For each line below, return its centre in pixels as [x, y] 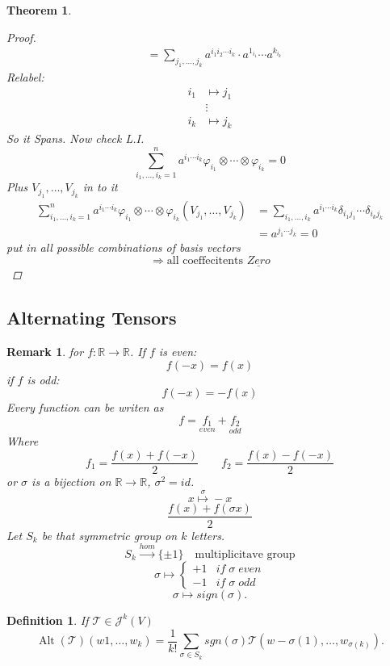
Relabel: [25, 77]
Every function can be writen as [85, 407]
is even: [178, 351]
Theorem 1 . [39, 10]
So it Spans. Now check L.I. [75, 138]
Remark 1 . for [45, 351]
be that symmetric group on [109, 535]
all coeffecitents [205, 260]
